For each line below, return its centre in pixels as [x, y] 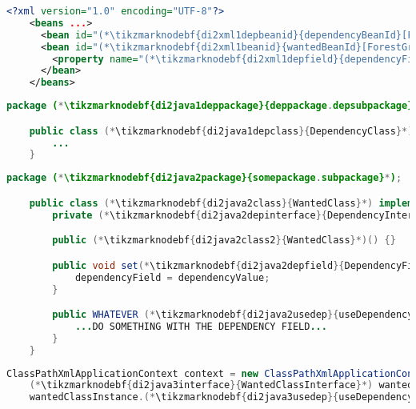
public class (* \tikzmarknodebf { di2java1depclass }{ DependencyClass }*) [221, 131]
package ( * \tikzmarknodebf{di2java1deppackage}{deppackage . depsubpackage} [210, 106]
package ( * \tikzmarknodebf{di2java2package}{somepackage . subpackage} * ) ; [204, 178]
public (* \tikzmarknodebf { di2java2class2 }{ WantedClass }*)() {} [224, 241]
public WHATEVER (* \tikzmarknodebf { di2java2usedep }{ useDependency [233, 315]
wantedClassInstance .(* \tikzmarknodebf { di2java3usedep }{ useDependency [221, 397]
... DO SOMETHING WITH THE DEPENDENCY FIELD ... [201, 326]
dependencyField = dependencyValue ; [172, 277]
